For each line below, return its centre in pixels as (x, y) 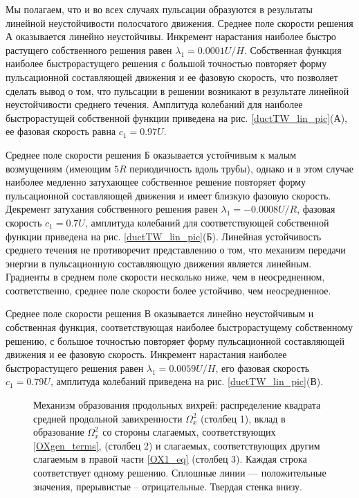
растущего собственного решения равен (89, 50)
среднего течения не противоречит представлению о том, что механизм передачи (176, 250)
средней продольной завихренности (108, 418)
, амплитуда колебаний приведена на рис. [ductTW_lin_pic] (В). (187, 381)
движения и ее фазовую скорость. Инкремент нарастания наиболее (146, 354)
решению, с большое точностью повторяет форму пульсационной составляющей (175, 340)
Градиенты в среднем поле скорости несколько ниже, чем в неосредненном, (165, 277)
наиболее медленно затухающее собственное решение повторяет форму (156, 182)
